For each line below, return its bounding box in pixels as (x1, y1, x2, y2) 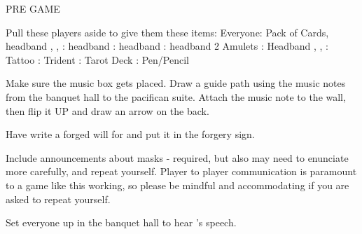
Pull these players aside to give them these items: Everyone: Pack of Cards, (6, 25, 329, 39)
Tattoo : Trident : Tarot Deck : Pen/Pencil (6, 52, 189, 67)
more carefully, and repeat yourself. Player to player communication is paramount (6, 164, 357, 179)
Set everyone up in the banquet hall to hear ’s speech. (6, 215, 237, 230)
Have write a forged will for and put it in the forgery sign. (6, 127, 255, 142)
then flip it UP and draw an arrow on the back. (6, 103, 209, 118)
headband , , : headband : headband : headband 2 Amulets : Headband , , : (6, 39, 328, 53)
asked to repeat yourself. (6, 191, 111, 206)
